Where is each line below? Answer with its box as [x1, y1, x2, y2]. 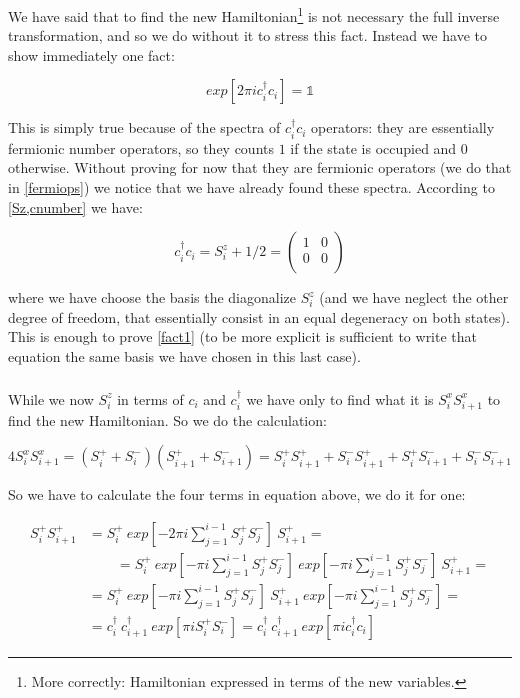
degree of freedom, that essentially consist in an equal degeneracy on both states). [8, 306, 510, 327]
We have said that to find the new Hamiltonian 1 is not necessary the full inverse [8, 3, 500, 26]
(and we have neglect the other [319, 287, 509, 308]
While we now [8, 388, 94, 409]
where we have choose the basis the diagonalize [8, 287, 296, 308]
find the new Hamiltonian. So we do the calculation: [8, 409, 327, 430]
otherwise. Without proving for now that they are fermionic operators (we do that [8, 157, 512, 178]
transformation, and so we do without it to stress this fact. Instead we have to [8, 25, 487, 46]
